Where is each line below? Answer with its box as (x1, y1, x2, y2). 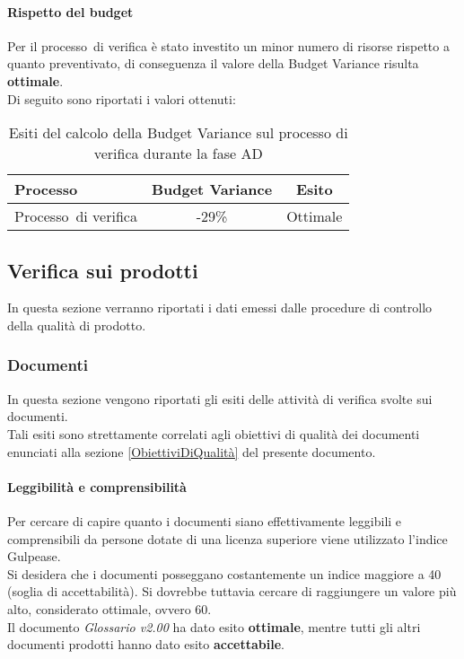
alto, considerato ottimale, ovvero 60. (7, 599, 212, 618)
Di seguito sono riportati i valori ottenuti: (7, 89, 236, 108)
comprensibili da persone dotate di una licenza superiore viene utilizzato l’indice (7, 529, 448, 548)
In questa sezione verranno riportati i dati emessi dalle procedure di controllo (7, 298, 433, 317)
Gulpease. (7, 547, 61, 566)
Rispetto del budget (7, 2, 134, 21)
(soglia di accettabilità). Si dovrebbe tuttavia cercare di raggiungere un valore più (7, 582, 457, 601)
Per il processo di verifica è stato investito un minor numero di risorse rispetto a (7, 36, 450, 55)
